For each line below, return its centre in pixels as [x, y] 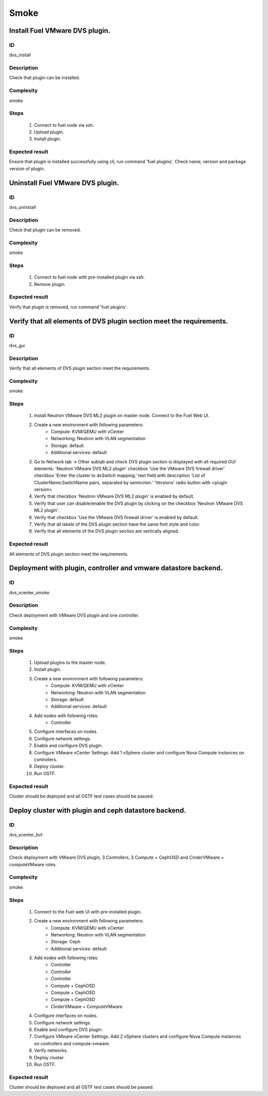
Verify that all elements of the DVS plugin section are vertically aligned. [107, 531]
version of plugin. [27, 169]
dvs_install [20, 55]
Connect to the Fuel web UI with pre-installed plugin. [88, 912]
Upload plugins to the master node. [70, 662]
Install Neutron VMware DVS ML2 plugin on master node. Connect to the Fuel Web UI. [122, 416]
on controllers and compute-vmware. [72, 1043]
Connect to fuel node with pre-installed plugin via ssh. [89, 277]
